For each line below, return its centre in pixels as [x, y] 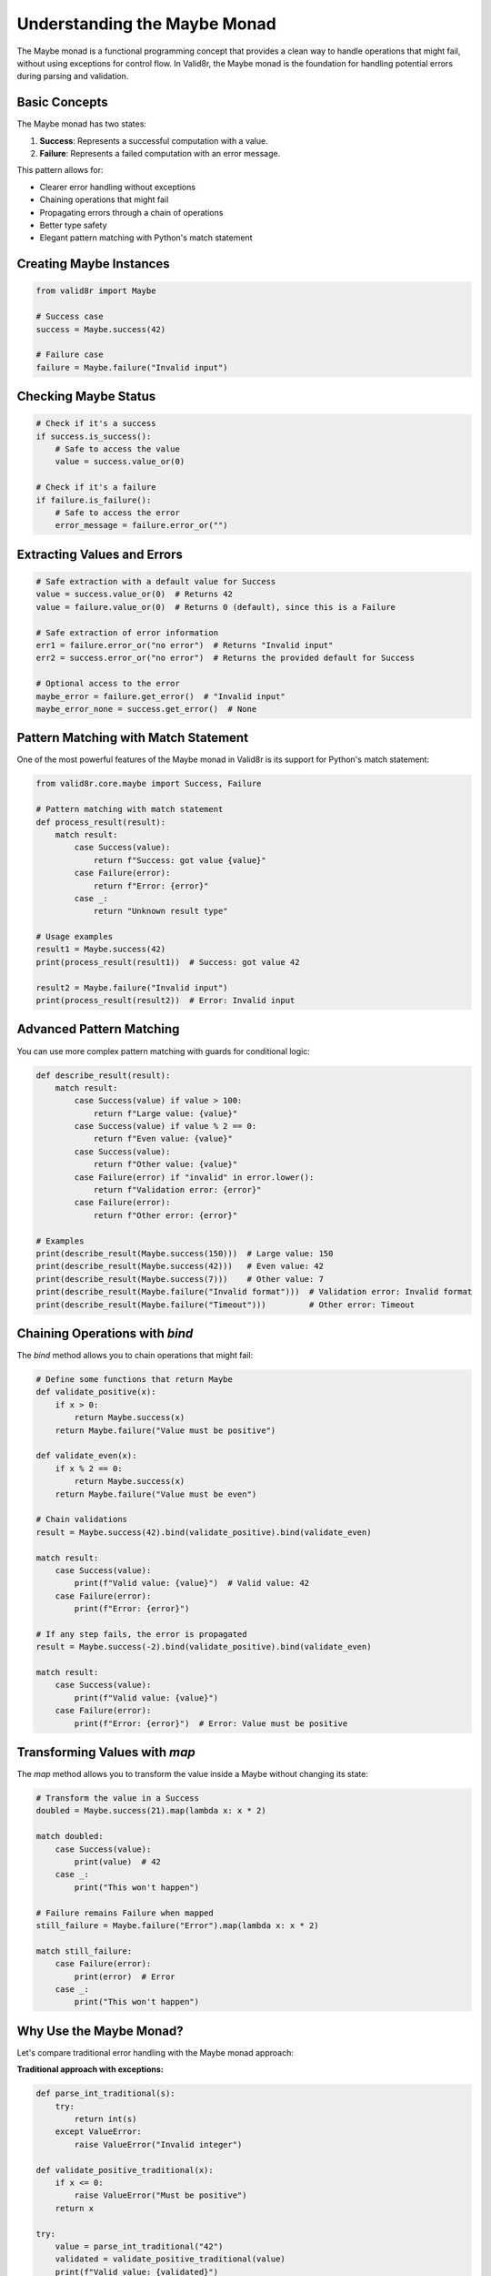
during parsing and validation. [73, 76]
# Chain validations [81, 1519]
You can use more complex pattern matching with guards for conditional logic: [164, 1051]
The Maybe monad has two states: [82, 124]
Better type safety [74, 225]
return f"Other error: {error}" [165, 1215]
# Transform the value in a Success [118, 1798]
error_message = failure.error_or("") [141, 525]
